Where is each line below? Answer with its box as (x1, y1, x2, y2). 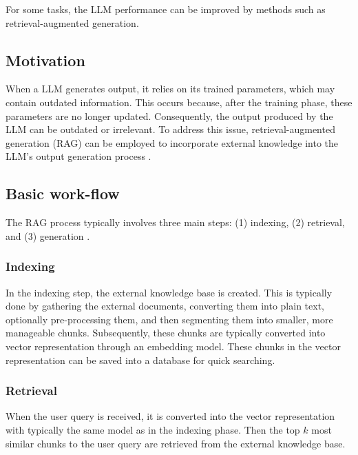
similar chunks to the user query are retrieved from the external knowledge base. (6, 436, 346, 450)
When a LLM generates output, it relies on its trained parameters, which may (6, 81, 335, 96)
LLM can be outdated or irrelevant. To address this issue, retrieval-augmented (6, 122, 335, 136)
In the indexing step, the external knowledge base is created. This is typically (6, 285, 333, 299)
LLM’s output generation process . (6, 149, 151, 163)
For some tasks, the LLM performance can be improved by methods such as (6, 2, 326, 16)
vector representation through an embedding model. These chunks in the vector (6, 338, 341, 353)
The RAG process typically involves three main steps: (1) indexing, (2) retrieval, (6, 215, 345, 230)
